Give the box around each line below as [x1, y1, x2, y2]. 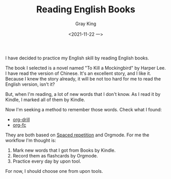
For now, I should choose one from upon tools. [5, 168, 103, 174]
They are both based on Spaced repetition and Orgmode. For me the [5, 132, 150, 138]
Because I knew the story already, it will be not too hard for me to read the [5, 75, 161, 82]
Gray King [75, 21, 96, 27]
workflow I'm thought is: [5, 137, 56, 143]
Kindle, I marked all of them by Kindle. [5, 96, 85, 103]
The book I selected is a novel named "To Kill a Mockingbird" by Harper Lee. [5, 65, 166, 71]
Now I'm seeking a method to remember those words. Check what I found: [5, 106, 162, 112]
